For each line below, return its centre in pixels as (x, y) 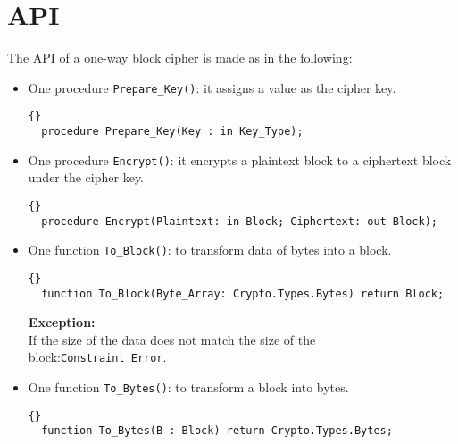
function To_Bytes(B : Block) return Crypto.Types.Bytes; (217, 431)
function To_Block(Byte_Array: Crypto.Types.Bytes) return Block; (243, 293)
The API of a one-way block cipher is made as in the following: (180, 58)
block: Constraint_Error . (97, 357)
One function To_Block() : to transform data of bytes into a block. (210, 250)
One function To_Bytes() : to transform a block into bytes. (188, 387)
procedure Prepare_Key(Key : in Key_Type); (172, 132)
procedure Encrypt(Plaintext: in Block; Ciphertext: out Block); (239, 221)
